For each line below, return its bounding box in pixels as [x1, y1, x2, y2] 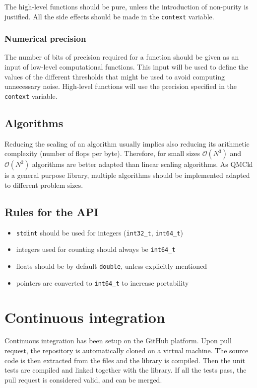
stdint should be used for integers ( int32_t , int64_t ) [16, 227, 183, 237]
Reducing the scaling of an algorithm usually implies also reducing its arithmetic [4, 138, 250, 149]
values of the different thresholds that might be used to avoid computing [4, 71, 225, 81]
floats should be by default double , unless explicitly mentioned [16, 261, 207, 271]
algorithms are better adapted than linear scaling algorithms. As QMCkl [32, 159, 253, 169]
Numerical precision [4, 32, 86, 45]
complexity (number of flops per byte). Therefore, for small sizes [4, 148, 200, 158]
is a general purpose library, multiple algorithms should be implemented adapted [4, 170, 250, 180]
